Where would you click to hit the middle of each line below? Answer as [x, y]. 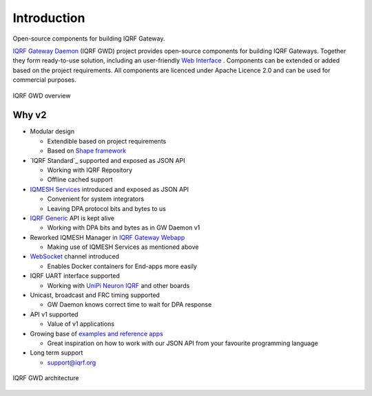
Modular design [52, 131]
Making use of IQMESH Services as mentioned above [123, 247]
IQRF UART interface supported [75, 276]
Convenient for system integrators [96, 199]
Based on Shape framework [87, 151]
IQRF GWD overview [42, 96]
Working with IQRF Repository [90, 170]
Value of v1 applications [81, 324]
